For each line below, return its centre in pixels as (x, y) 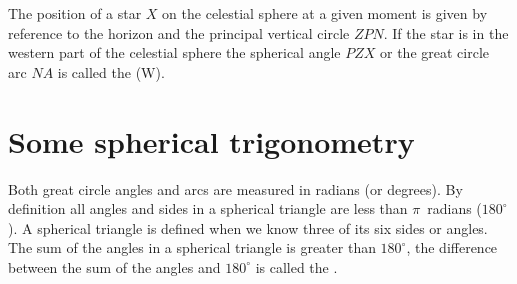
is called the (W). (111, 71)
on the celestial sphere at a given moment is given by (325, 13)
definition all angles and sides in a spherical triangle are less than (208, 208)
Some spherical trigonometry (211, 140)
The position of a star (75, 13)
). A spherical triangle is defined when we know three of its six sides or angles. (248, 227)
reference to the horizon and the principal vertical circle (179, 32)
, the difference (452, 247)
